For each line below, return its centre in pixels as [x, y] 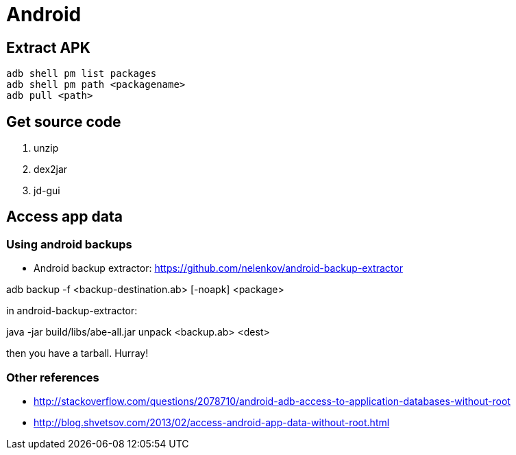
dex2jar [51, 170]
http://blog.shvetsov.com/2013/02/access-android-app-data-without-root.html [212, 422]
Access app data [64, 217]
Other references [53, 377]
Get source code [64, 121]
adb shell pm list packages [82, 74]
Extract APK [48, 47]
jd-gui [47, 191]
